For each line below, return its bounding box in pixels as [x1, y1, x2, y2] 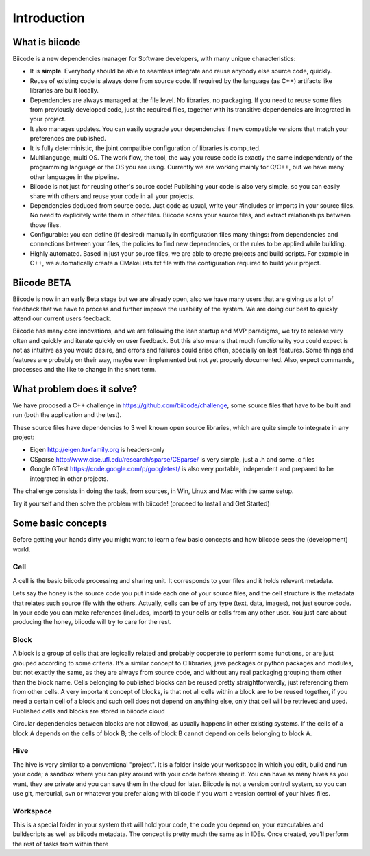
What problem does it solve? [12, 383, 138, 394]
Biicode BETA [12, 277, 71, 289]
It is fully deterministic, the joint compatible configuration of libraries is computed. [29, 144, 261, 152]
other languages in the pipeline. [29, 172, 119, 181]
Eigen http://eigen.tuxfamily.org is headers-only [29, 446, 165, 454]
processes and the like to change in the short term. [12, 365, 157, 373]
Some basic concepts [12, 518, 108, 530]
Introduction [12, 10, 85, 25]
